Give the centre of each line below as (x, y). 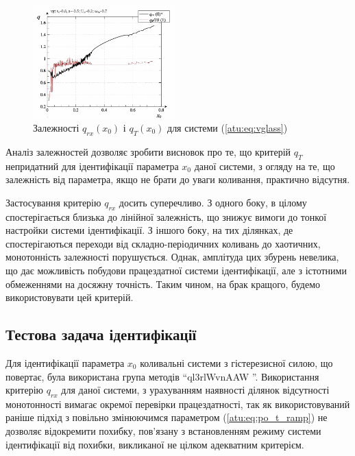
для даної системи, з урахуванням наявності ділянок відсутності (195, 390)
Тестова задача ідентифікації (101, 334)
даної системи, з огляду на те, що (265, 166)
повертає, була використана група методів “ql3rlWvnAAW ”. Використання (162, 376)
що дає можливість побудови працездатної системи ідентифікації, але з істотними (176, 270)
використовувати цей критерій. (70, 297)
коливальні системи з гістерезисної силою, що (236, 362)
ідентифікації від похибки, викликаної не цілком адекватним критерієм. (155, 444)
